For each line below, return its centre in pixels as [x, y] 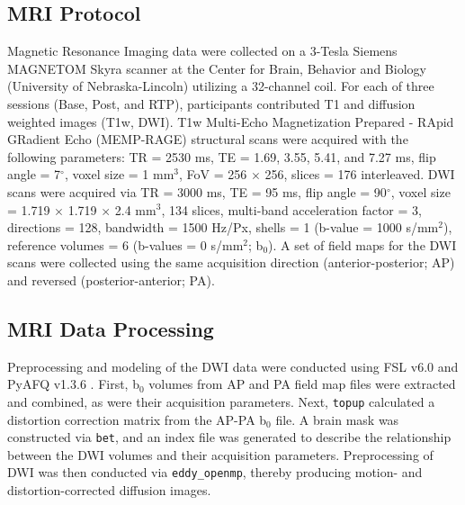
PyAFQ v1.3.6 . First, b [73, 384]
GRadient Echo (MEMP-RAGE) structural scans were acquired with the [208, 139]
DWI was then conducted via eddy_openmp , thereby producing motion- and [215, 472]
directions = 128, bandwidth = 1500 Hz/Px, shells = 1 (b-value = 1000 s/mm [223, 227]
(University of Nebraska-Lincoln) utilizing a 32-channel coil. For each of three [221, 86]
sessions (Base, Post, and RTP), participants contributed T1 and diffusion [211, 103]
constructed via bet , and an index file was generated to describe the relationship [229, 437]
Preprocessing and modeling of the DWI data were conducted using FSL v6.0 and [233, 366]
